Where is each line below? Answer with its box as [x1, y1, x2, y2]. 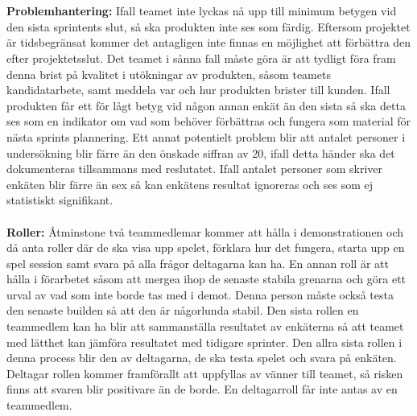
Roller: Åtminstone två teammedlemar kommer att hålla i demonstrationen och [6, 223, 404, 240]
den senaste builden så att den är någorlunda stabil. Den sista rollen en [6, 302, 359, 319]
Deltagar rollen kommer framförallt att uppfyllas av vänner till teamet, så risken [6, 365, 403, 381]
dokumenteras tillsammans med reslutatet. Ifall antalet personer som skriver [6, 160, 383, 177]
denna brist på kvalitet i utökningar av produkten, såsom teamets [6, 65, 331, 82]
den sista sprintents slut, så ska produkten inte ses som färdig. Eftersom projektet [6, 18, 411, 35]
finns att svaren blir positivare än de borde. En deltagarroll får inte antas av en [6, 381, 398, 397]
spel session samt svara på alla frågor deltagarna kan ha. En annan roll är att [6, 254, 389, 271]
